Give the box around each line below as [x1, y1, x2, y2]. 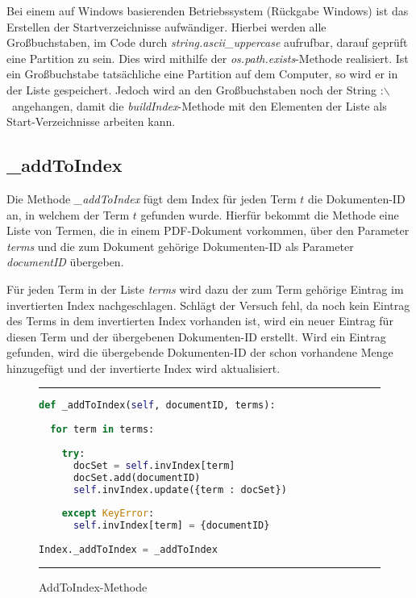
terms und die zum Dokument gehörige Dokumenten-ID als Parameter [6, 237, 354, 254]
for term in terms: [50, 424, 155, 436]
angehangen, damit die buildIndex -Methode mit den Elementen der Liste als [11, 97, 387, 114]
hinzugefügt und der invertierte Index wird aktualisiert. [6, 359, 281, 376]
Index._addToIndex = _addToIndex [39, 543, 218, 555]
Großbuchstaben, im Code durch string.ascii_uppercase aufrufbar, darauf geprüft [6, 34, 408, 51]
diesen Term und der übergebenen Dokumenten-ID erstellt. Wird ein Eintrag [6, 328, 386, 345]
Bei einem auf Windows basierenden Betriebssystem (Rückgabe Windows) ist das [6, 2, 409, 19]
